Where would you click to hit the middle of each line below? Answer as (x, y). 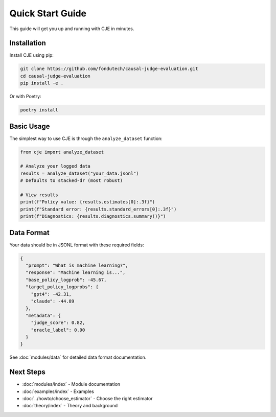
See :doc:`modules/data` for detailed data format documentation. (78, 357)
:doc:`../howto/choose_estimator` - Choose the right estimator (87, 399)
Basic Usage (30, 126)
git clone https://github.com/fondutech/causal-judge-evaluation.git (109, 69)
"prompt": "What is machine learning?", (77, 265)
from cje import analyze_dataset (62, 152)
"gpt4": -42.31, (51, 294)
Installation (28, 43)
